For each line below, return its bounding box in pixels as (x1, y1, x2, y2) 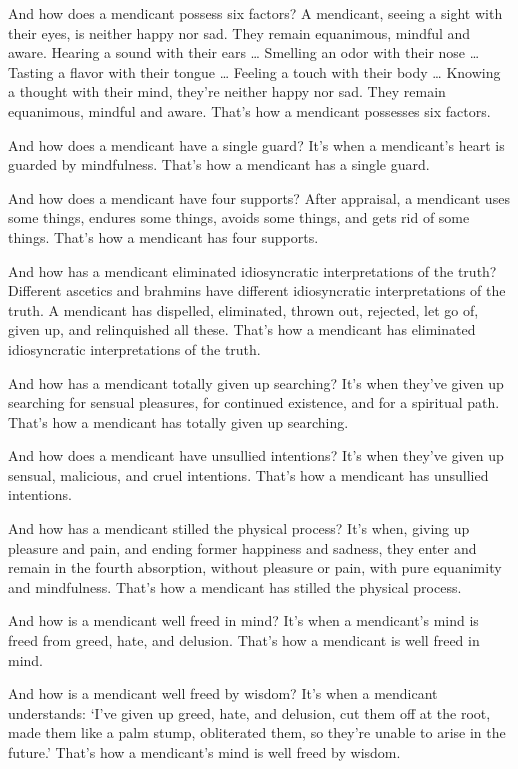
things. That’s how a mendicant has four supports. (8, 226, 319, 247)
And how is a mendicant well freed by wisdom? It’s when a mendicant (8, 683, 438, 704)
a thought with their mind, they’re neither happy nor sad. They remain (8, 81, 446, 102)
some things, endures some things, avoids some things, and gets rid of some (8, 207, 470, 228)
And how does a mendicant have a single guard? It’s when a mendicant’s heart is (8, 134, 505, 155)
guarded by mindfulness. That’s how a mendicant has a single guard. (8, 154, 430, 175)
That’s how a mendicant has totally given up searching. (8, 411, 349, 432)
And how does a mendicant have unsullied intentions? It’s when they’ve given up (8, 445, 504, 466)
